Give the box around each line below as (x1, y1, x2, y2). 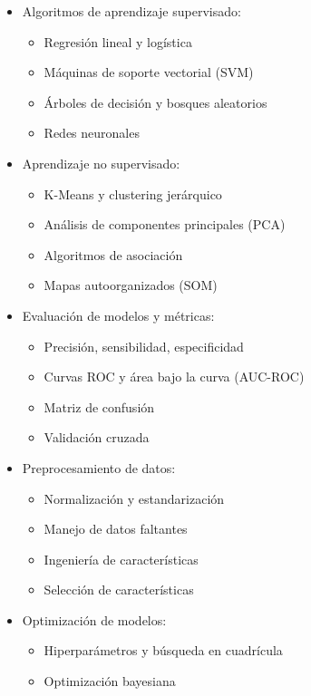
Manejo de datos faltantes (44, 519, 188, 538)
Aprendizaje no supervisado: (22, 153, 180, 172)
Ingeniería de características (44, 549, 199, 568)
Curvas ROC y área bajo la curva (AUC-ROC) (44, 367, 305, 386)
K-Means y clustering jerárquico (44, 184, 222, 203)
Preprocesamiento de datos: (22, 458, 176, 477)
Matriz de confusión (44, 397, 155, 416)
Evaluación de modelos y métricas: (22, 305, 215, 324)
